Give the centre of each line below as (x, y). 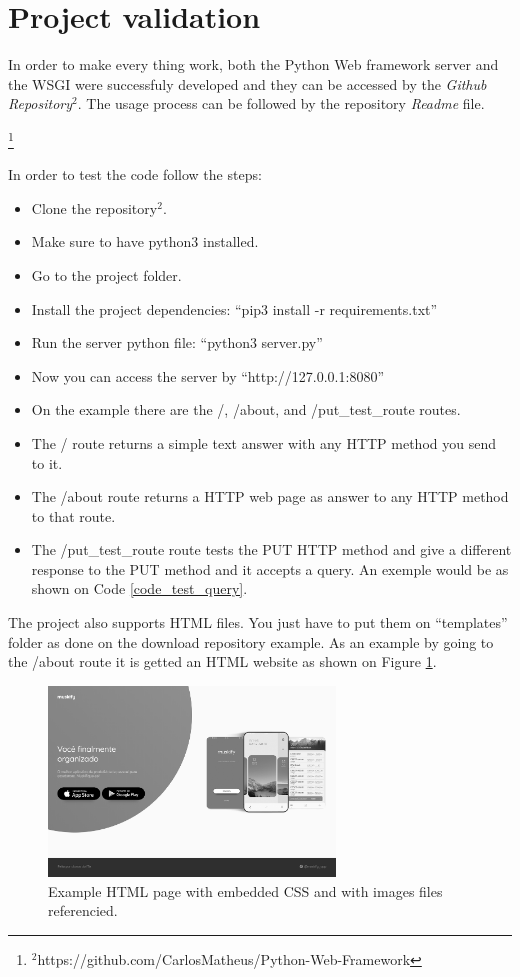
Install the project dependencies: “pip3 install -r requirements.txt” (234, 308)
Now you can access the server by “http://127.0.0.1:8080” (208, 375)
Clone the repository (94, 207)
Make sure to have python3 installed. (145, 241)
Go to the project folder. (106, 274)
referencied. (83, 910)
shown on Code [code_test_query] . (139, 588)
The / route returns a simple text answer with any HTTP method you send (263, 442)
